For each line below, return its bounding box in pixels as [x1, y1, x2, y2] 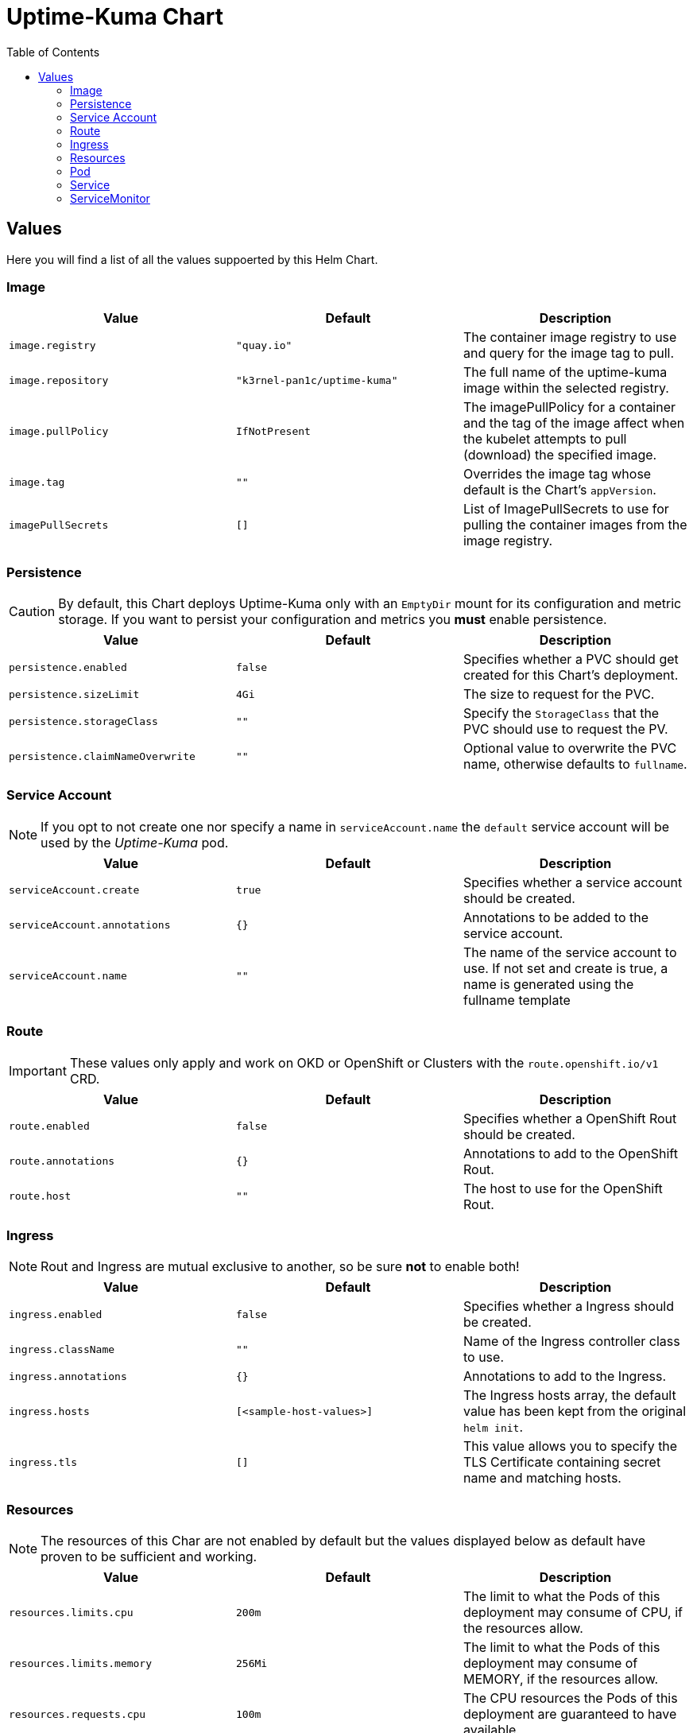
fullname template [463, 991, 571, 1008]
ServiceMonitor [70, 191, 150, 205]
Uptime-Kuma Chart [6, 3, 223, 30]
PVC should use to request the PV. [463, 721, 668, 738]
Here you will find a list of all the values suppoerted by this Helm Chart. [6, 252, 378, 266]
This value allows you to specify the [463, 1438, 678, 1455]
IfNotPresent [235, 425, 311, 437]
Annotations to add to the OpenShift [463, 1145, 678, 1161]
